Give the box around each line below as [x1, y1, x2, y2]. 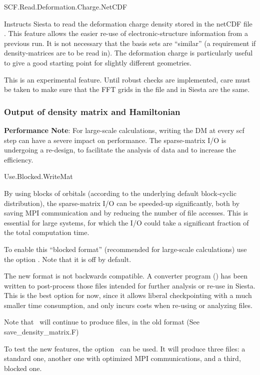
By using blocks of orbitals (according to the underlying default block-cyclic [4, 187, 236, 198]
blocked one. [4, 362, 42, 373]
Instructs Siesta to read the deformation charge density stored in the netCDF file [4, 18, 252, 28]
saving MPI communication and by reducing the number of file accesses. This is [4, 207, 248, 218]
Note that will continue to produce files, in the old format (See [4, 316, 199, 327]
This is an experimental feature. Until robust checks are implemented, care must [4, 74, 250, 84]
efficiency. [4, 154, 33, 164]
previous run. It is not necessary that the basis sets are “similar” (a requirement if [4, 37, 256, 48]
